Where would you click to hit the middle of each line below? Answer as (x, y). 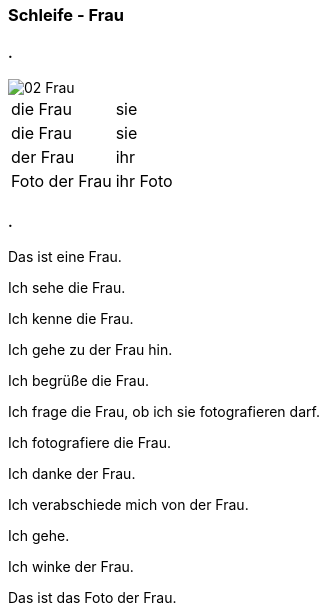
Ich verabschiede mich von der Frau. (128, 505)
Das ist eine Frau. (65, 257)
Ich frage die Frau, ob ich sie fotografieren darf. (164, 412)
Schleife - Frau (66, 15)
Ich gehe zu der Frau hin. (90, 350)
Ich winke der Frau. (71, 567)
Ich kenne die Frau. (71, 319)
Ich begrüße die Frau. (78, 381)
